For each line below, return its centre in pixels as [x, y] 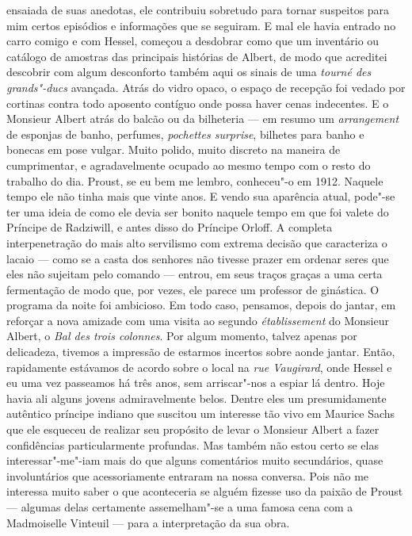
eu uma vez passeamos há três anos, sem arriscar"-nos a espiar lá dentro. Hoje [196, 383]
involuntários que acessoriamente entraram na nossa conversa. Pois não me [188, 475]
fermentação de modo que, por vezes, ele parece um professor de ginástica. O [193, 289]
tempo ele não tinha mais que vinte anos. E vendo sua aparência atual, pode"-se [201, 196]
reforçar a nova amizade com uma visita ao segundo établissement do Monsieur [198, 320]
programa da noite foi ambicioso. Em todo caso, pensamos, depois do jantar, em [201, 305]
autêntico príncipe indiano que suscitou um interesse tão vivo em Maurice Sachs [201, 413]
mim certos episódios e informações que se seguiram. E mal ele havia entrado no [201, 25]
